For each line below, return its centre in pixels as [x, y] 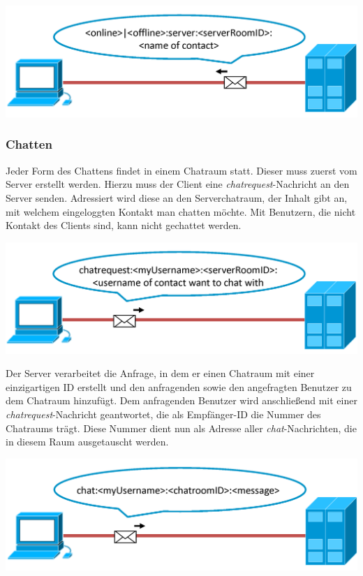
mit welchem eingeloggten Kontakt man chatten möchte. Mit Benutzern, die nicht [181, 211]
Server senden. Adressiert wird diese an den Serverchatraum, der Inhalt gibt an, [177, 197]
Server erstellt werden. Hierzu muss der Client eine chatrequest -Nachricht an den [178, 184]
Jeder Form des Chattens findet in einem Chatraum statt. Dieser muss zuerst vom [181, 170]
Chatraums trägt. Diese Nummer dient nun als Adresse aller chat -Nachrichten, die [181, 428]
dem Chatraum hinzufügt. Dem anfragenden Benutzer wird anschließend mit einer [181, 400]
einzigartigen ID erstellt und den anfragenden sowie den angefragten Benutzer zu [179, 386]
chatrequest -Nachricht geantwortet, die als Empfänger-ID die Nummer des [163, 414]
